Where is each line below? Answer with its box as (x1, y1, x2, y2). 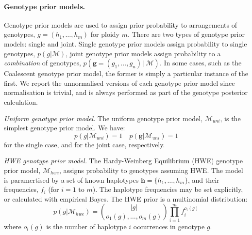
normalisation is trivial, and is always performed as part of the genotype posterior (4, 87, 248, 97)
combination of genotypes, (4, 58, 81, 68)
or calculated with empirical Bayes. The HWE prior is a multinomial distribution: (4, 193, 248, 204)
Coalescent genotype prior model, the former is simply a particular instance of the (4, 68, 248, 78)
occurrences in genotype (133, 221, 205, 231)
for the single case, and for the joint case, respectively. (4, 139, 165, 149)
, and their (187, 174, 219, 185)
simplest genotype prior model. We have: (4, 123, 125, 133)
